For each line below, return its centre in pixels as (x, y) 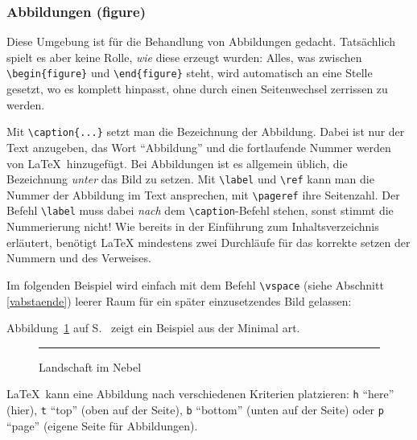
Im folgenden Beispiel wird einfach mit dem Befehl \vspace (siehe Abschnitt (195, 284)
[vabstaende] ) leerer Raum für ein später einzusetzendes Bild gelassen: (179, 300)
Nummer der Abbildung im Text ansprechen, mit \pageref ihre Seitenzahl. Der (203, 194)
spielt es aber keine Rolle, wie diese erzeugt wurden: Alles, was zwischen (184, 57)
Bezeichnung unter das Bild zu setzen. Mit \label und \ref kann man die (190, 179)
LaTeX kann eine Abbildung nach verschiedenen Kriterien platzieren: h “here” (200, 394)
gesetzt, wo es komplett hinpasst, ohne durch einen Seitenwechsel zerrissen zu (197, 89)
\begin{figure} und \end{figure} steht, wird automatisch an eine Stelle (190, 73)
